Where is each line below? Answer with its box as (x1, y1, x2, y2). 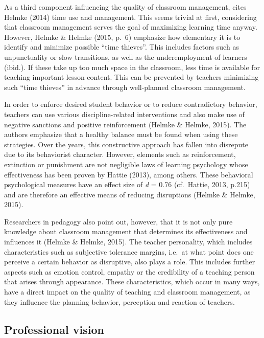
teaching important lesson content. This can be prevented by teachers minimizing (4, 72, 259, 82)
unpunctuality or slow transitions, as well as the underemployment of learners (4, 51, 247, 62)
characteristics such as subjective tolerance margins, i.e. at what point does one (4, 246, 254, 257)
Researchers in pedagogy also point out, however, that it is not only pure (4, 216, 233, 227)
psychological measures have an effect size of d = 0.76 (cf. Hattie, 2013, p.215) (4, 179, 250, 190)
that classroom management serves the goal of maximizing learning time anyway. (4, 21, 257, 32)
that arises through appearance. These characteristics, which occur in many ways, (4, 276, 260, 287)
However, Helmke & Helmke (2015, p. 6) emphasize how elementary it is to (4, 31, 241, 42)
